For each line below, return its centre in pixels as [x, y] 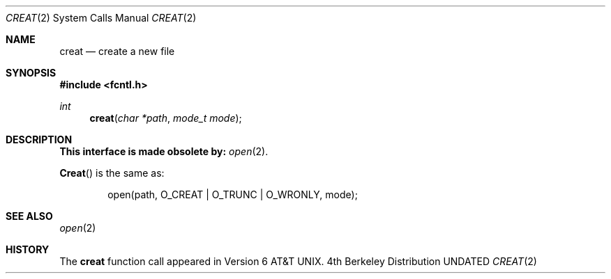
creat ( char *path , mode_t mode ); [166, 118]
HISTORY [28, 249]
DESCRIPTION [39, 139]
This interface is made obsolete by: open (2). [164, 151]
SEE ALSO [29, 216]
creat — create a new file [117, 51]
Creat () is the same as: [112, 173]
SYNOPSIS [31, 73]
